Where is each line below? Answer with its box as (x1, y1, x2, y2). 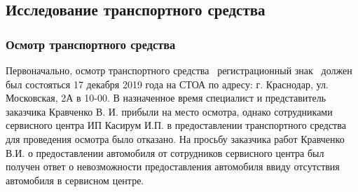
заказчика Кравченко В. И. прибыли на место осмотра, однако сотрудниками (6, 104, 333, 118)
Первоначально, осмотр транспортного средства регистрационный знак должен (6, 63, 352, 77)
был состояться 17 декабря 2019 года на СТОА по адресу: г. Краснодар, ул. (6, 76, 329, 91)
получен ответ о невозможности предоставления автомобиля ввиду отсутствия (6, 159, 340, 174)
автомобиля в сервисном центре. (6, 172, 144, 187)
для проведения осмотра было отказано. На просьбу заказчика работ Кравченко (6, 131, 345, 146)
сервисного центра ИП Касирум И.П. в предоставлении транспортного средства (6, 118, 346, 132)
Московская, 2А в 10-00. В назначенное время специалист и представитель (6, 90, 326, 105)
